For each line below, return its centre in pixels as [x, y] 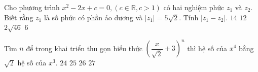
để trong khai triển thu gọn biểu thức [84, 48]
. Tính [189, 17]
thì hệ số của [207, 48]
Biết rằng [19, 17]
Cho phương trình [32, 7]
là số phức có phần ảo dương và [93, 17]
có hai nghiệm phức [194, 7]
